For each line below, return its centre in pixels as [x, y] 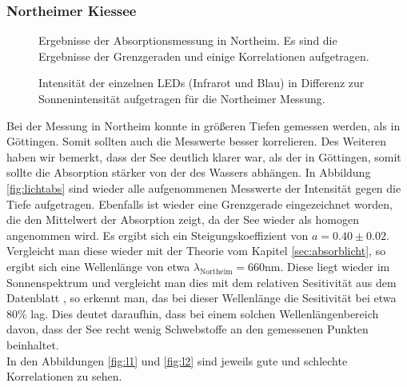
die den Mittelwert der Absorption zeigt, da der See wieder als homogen [183, 219]
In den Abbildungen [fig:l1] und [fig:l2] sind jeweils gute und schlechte [177, 360]
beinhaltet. [33, 344]
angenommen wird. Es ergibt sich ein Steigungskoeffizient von [158, 235]
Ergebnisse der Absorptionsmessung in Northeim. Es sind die [188, 40]
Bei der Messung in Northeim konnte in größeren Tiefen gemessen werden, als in [203, 125]
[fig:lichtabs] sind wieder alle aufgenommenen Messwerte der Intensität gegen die [204, 188]
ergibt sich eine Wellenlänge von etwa [98, 266]
